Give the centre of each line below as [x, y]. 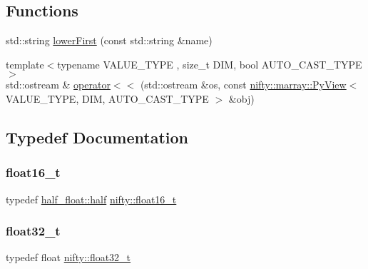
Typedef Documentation [97, 137]
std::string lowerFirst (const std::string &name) [109, 40]
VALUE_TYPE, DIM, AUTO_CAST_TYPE [107, 98]
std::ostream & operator [58, 85]
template [25, 64]
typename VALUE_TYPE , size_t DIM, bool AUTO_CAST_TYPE [210, 64]
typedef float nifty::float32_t [68, 257]
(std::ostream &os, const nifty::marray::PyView [243, 85]
